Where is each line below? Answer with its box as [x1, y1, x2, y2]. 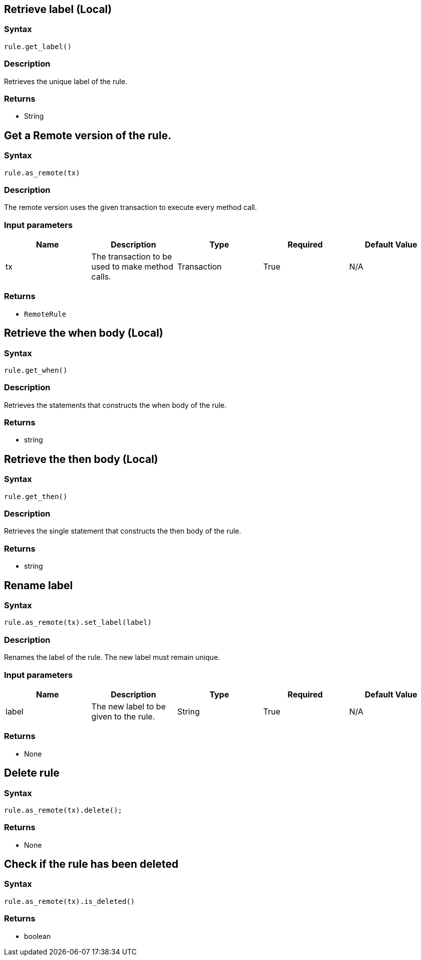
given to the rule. [91, 711, 155, 722]
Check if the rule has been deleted [4, 858, 179, 871]
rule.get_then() [4, 492, 68, 501]
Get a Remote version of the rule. [4, 129, 172, 142]
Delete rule [4, 767, 60, 780]
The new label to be [91, 701, 166, 711]
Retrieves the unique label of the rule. [4, 77, 128, 86]
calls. [91, 272, 111, 282]
